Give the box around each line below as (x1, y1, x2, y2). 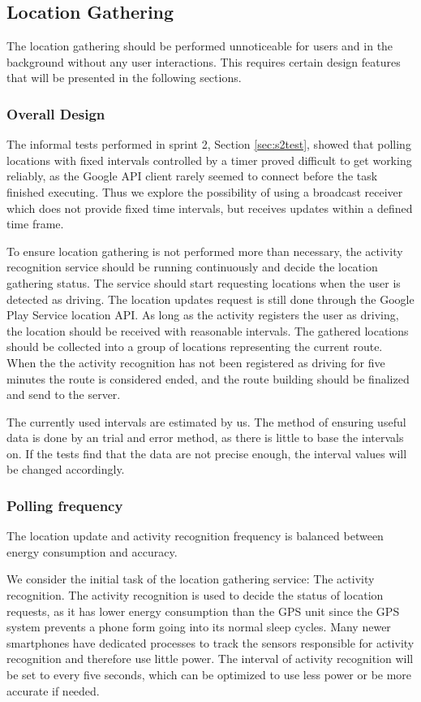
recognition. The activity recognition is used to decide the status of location (6, 587, 384, 604)
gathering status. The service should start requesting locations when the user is (6, 274, 401, 291)
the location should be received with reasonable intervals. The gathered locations (6, 322, 409, 339)
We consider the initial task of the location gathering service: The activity (6, 570, 375, 587)
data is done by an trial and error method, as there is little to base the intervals (6, 429, 404, 446)
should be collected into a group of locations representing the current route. (6, 338, 383, 355)
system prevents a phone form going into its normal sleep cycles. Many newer (6, 618, 391, 635)
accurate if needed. (6, 682, 100, 699)
